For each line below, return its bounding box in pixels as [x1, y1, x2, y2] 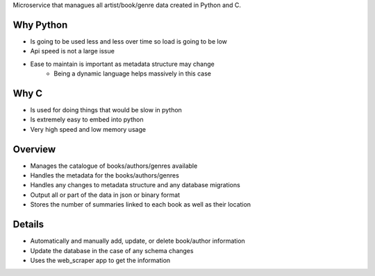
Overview [12, 143, 56, 155]
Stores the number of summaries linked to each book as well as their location [30, 200, 251, 209]
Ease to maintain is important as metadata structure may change [30, 60, 215, 68]
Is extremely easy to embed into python [30, 115, 144, 124]
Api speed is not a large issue [30, 47, 115, 55]
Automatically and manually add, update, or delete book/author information [30, 236, 246, 245]
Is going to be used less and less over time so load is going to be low [30, 37, 227, 45]
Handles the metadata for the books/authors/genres [30, 171, 180, 180]
